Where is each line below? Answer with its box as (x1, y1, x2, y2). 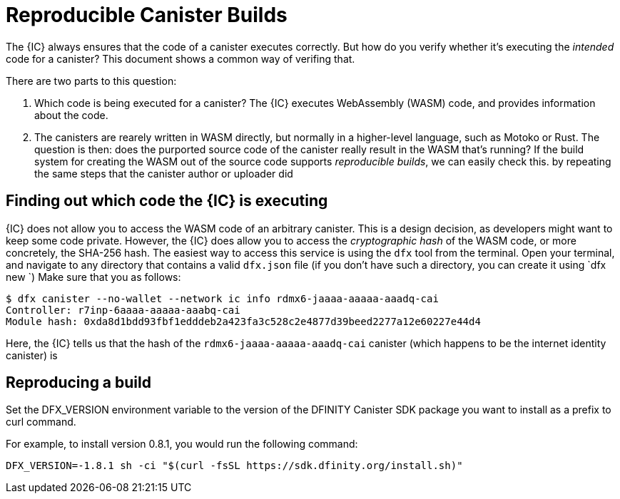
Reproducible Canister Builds (6, 3, 288, 27)
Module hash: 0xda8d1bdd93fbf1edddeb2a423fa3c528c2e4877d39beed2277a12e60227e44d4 (6, 315, 481, 327)
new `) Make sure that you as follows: (6, 270, 181, 283)
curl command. (6, 416, 76, 428)
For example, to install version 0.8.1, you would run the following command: (6, 438, 358, 451)
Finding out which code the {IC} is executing (6, 192, 328, 210)
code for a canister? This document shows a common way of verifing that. (6, 52, 355, 65)
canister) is (6, 349, 58, 361)
